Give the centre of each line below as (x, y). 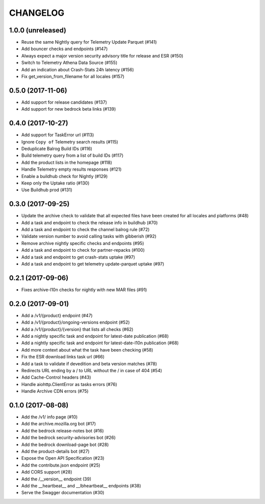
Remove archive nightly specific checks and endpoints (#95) (83, 243)
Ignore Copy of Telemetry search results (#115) (70, 142)
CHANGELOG (37, 13)
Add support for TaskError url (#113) (58, 135)
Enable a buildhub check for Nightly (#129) (65, 176)
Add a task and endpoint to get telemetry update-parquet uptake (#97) (93, 264)
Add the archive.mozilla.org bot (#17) (59, 424)
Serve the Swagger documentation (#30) (63, 493)
